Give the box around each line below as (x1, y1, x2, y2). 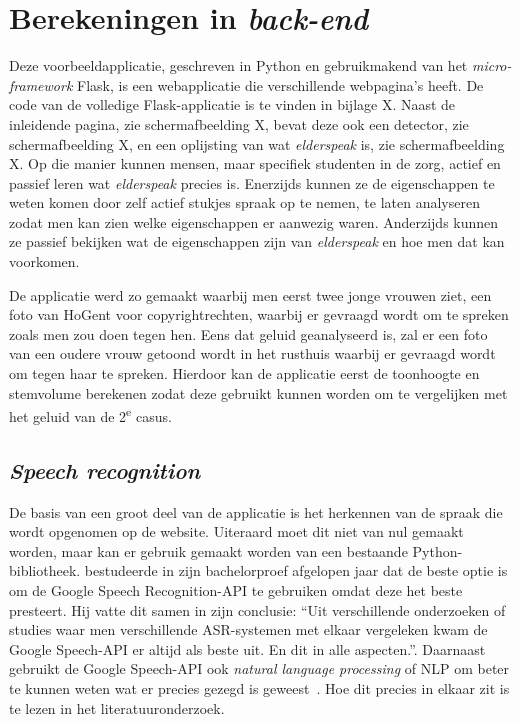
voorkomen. (9, 251, 80, 272)
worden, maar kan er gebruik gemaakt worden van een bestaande (9, 540, 408, 561)
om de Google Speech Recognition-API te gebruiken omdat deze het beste (9, 580, 463, 601)
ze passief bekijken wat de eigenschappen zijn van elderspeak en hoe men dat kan (9, 231, 505, 252)
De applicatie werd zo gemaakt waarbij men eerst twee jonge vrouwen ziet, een (9, 284, 492, 305)
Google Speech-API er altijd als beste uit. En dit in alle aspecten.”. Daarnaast (9, 638, 486, 659)
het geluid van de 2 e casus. (9, 403, 172, 426)
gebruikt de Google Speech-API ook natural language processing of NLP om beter (9, 658, 510, 679)
